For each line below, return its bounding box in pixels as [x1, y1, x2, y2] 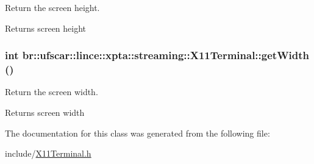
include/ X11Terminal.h [5, 147, 91, 160]
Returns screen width [5, 105, 85, 118]
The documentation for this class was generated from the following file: [5, 126, 270, 139]
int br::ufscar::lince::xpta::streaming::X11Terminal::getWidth [5, 48, 310, 63]
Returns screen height [5, 21, 87, 34]
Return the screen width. [5, 85, 98, 98]
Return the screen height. [5, 1, 100, 13]
